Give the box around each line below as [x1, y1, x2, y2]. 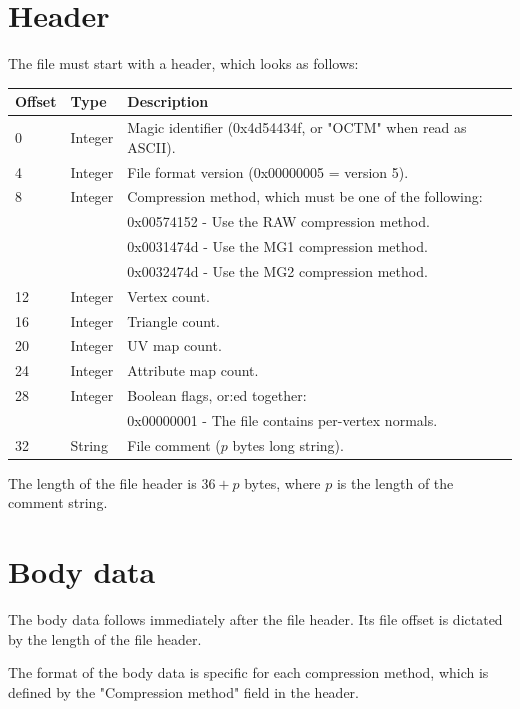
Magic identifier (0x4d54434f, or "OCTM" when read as [127, 117, 467, 138]
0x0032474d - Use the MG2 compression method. [127, 260, 428, 281]
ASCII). [127, 136, 176, 157]
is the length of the [336, 472, 454, 493]
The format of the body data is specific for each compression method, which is [8, 662, 489, 683]
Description [127, 91, 209, 112]
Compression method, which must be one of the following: [127, 186, 483, 207]
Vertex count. [127, 285, 210, 306]
